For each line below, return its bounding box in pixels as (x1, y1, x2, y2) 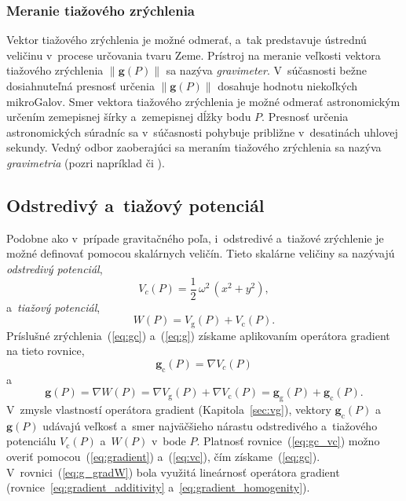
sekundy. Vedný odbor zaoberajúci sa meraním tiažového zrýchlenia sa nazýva (6, 139, 382, 155)
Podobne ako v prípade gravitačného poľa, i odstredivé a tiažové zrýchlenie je (6, 229, 384, 246)
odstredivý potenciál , (6, 260, 103, 276)
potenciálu (6, 433, 57, 449)
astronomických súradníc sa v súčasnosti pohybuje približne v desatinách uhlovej (6, 123, 398, 140)
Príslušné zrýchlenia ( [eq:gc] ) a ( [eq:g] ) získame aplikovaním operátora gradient (6, 327, 390, 343)
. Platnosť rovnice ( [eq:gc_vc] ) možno (196, 433, 380, 449)
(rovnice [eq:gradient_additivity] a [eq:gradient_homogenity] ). (6, 479, 310, 496)
